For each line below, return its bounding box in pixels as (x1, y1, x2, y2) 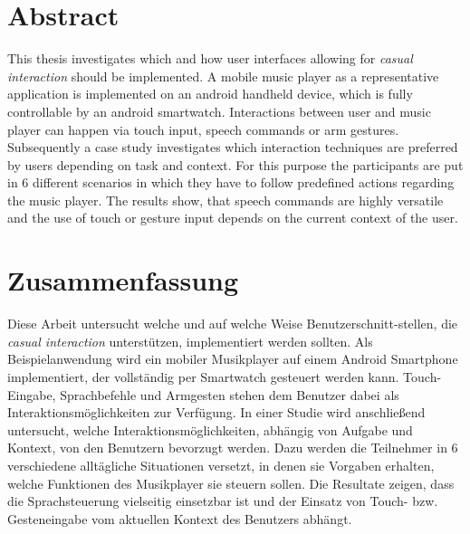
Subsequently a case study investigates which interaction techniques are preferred (7, 138, 458, 157)
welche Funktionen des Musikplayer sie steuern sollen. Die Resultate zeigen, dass (7, 473, 455, 492)
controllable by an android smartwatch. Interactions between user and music (7, 101, 431, 120)
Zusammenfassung (7, 262, 239, 299)
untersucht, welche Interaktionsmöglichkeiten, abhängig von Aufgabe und (7, 420, 413, 439)
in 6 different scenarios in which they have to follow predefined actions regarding (7, 173, 455, 192)
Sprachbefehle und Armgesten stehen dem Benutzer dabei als (60, 385, 399, 404)
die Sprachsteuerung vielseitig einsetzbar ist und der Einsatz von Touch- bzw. (7, 491, 438, 510)
